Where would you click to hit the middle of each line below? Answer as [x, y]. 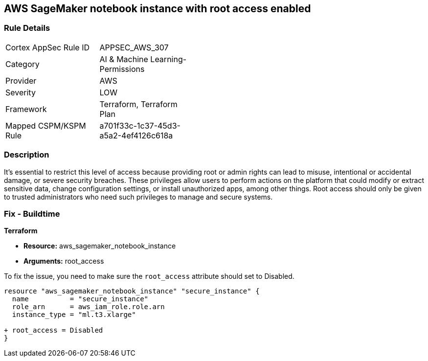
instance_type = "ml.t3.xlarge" [74, 315]
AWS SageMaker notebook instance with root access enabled [158, 9]
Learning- [169, 59]
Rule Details [27, 28]
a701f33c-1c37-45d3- [140, 125]
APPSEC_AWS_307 [134, 47]
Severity [21, 92]
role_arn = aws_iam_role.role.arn [88, 307]
